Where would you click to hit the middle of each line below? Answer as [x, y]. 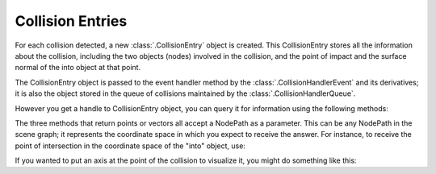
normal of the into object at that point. [78, 68]
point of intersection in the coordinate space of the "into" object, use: [130, 146]
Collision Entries [71, 21]
